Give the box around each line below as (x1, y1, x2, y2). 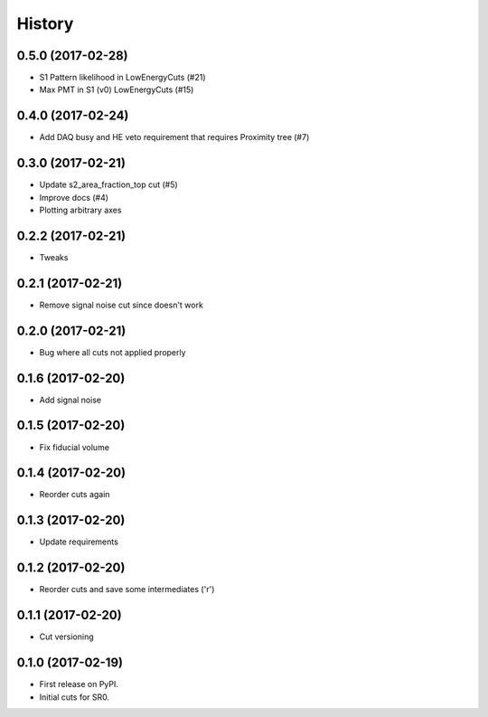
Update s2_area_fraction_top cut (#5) (39, 179, 178, 190)
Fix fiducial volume (39, 441, 110, 452)
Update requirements (39, 536, 119, 547)
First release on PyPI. (39, 679, 119, 690)
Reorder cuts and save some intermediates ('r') (39, 584, 215, 595)
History (16, 14, 74, 33)
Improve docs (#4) (39, 192, 108, 203)
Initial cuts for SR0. (39, 692, 110, 703)
